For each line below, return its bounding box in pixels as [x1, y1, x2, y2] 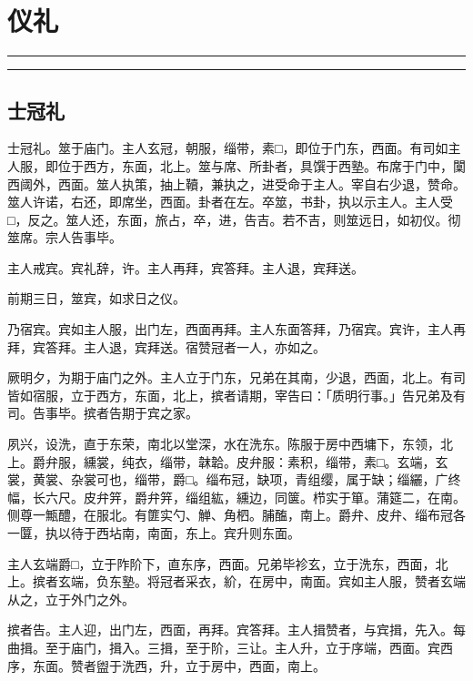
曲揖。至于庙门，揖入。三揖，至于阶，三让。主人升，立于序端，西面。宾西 [7, 637, 453, 656]
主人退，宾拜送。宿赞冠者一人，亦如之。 [83, 337, 326, 356]
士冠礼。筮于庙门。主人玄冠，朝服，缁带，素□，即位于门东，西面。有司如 [7, 138, 448, 158]
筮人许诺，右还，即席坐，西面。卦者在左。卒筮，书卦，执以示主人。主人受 [7, 192, 453, 211]
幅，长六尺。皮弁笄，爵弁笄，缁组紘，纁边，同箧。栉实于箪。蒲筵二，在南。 [7, 487, 466, 506]
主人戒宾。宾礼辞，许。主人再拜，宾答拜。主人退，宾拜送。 [7, 258, 364, 277]
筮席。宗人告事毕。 [7, 228, 122, 247]
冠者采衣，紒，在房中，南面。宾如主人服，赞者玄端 [159, 572, 466, 591]
